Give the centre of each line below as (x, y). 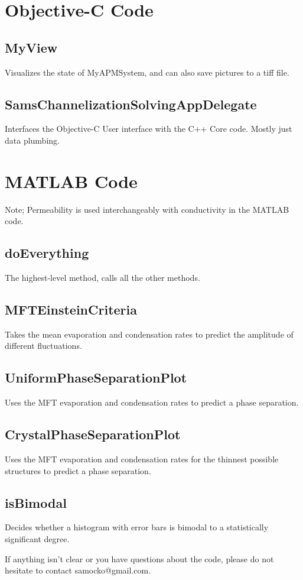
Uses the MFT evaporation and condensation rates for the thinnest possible (142, 459)
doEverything (47, 253)
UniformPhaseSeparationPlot (96, 378)
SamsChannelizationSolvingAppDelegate (131, 104)
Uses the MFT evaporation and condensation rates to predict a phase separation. (152, 402)
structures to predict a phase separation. (78, 470)
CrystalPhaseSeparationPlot (93, 434)
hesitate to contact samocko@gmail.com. (78, 570)
